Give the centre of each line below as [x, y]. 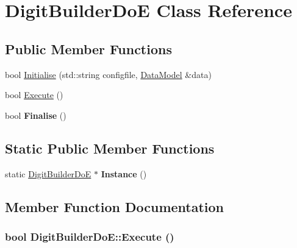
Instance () [124, 173]
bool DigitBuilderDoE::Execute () [90, 236]
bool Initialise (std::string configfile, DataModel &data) [108, 74]
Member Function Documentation [115, 206]
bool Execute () [34, 95]
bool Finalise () [36, 115]
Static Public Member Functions [110, 148]
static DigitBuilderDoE [48, 173]
